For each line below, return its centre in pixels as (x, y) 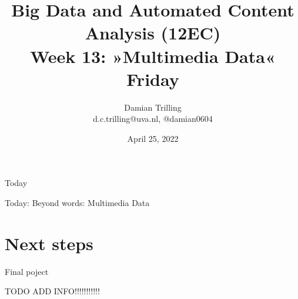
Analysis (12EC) (153, 33)
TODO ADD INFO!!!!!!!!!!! (52, 291)
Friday (153, 79)
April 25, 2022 (153, 138)
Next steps (49, 243)
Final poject (27, 271)
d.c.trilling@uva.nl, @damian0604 (153, 119)
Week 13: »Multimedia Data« (153, 56)
